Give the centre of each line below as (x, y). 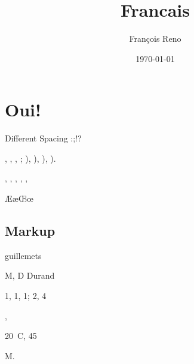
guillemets (23, 255)
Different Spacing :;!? (43, 138)
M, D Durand (30, 275)
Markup (30, 231)
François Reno (155, 38)
